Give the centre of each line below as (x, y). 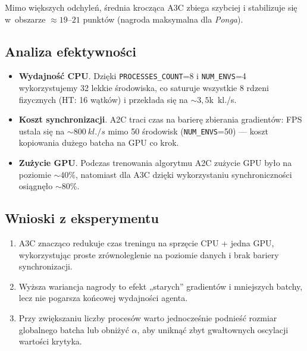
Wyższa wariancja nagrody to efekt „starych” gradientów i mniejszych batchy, (161, 286)
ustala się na (42, 131)
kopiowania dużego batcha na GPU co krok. (99, 142)
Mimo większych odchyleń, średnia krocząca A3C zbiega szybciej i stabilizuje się (151, 7)
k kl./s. (223, 99)
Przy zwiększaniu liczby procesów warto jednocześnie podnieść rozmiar (148, 318)
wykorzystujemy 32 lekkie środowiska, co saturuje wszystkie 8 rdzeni (144, 88)
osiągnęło (36, 186)
